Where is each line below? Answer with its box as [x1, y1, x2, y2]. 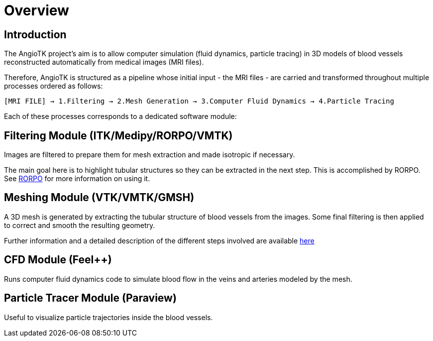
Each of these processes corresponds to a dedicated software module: [4, 112, 237, 121]
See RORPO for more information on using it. [4, 174, 150, 183]
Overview [4, 2, 69, 19]
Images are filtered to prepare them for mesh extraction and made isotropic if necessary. [4, 150, 295, 159]
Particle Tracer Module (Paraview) [4, 292, 177, 305]
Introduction [4, 28, 67, 41]
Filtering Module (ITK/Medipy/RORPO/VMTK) [4, 129, 233, 142]
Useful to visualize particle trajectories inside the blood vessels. [4, 313, 213, 322]
